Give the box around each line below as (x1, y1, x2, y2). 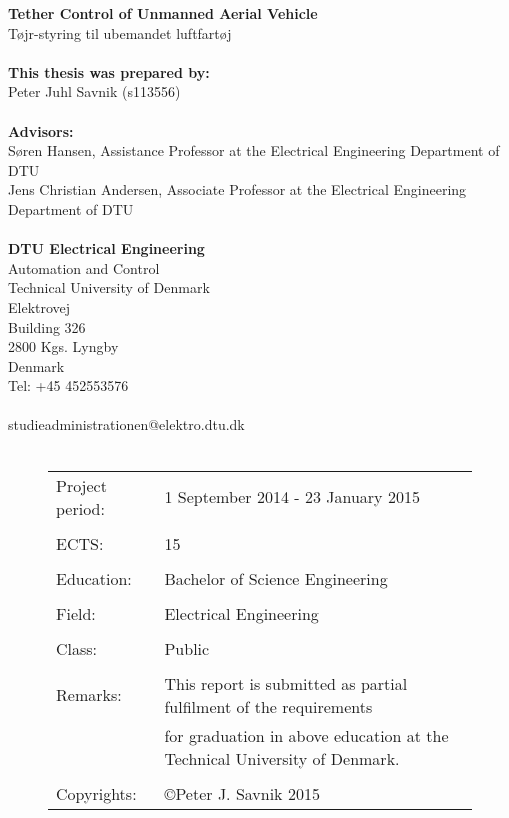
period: (56, 496, 105, 520)
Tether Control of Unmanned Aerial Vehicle (8, 3, 318, 23)
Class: (56, 636, 98, 660)
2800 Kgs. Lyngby (8, 336, 119, 357)
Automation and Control (8, 257, 160, 278)
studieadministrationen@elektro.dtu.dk (8, 414, 245, 435)
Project (56, 473, 107, 497)
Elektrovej (8, 296, 71, 317)
